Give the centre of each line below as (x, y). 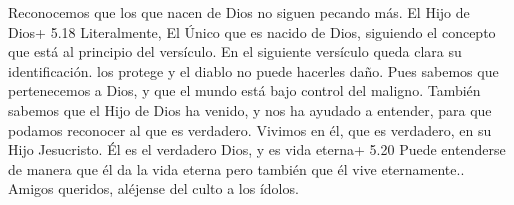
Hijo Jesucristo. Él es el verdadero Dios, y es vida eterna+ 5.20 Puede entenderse (257, 149)
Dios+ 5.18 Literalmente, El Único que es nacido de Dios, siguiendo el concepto (252, 31)
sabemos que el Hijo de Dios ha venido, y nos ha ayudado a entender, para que (250, 109)
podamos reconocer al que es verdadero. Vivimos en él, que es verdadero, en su (250, 129)
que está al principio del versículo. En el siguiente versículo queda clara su (235, 51)
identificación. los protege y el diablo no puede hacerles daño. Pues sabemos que (253, 70)
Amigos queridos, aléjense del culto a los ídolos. (153, 188)
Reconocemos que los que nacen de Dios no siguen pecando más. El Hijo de (239, 12)
